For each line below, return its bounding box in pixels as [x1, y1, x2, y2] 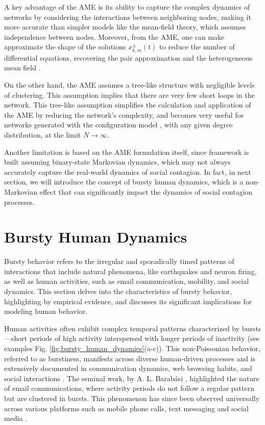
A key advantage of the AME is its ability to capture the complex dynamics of [4, 2, 250, 12]
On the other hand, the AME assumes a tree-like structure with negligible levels [4, 79, 255, 90]
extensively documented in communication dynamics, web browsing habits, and [4, 363, 252, 374]
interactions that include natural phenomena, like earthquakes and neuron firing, [4, 265, 257, 276]
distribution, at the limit [4, 129, 81, 140]
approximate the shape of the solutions [4, 41, 126, 52]
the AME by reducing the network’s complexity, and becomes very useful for [4, 109, 244, 120]
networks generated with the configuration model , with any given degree [4, 119, 233, 130]
